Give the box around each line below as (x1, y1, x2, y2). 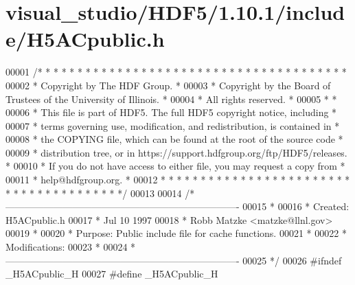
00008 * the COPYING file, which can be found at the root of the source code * (5, 132, 343, 146)
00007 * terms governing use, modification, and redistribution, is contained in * (5, 118, 340, 133)
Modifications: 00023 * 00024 (5, 240, 128, 254)
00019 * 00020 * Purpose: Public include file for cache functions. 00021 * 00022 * (5, 226, 347, 240)
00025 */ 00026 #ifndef (242, 253, 342, 267)
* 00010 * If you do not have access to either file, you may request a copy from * (5, 159, 345, 173)
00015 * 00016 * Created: (242, 199, 350, 214)
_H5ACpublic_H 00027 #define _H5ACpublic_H (5, 266, 218, 281)
